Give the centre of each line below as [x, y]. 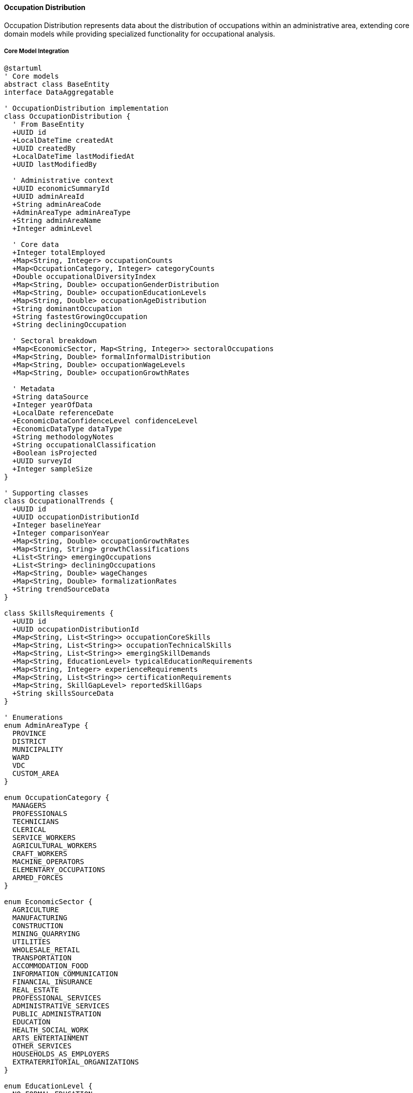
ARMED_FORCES [38, 878]
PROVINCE [29, 734]
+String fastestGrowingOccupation [80, 317]
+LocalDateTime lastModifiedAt [73, 157]
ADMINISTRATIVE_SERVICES [61, 1006]
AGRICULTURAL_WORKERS [54, 846]
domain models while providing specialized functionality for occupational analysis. [140, 34]
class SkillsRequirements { [59, 613]
